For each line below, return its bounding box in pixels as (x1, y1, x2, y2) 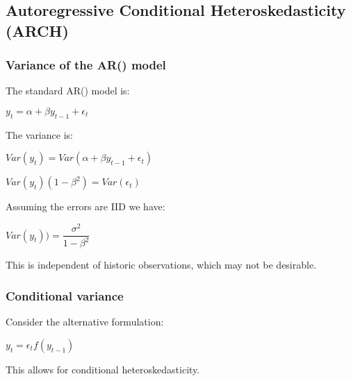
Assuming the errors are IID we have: (6, 199, 165, 214)
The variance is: (6, 127, 73, 142)
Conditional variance (6, 287, 124, 304)
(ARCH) (6, 19, 69, 41)
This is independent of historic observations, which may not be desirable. (6, 257, 317, 272)
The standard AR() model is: (6, 83, 130, 98)
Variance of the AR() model (6, 56, 166, 74)
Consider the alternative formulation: (6, 314, 164, 329)
